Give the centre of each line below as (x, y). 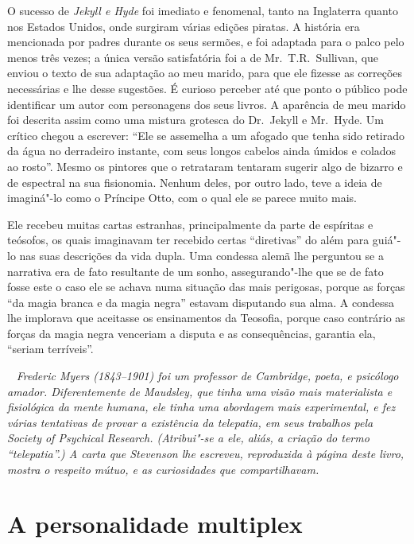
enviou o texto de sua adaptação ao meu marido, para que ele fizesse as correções (205, 73)
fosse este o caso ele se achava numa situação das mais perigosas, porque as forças (206, 287)
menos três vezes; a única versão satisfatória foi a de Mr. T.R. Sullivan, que (193, 57)
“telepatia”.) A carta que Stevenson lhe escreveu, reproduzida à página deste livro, (206, 454)
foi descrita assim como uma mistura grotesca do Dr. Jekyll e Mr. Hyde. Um (195, 120)
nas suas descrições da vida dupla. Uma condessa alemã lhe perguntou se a (201, 255)
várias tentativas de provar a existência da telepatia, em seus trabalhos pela (190, 422)
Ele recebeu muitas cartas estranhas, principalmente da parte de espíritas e (190, 224)
